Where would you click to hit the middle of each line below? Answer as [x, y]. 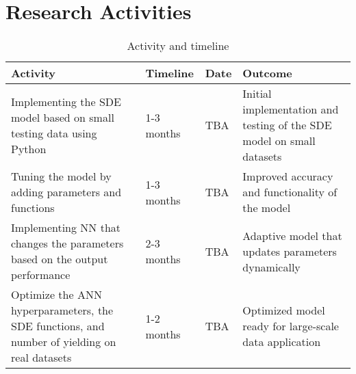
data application [282, 342]
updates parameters [290, 251]
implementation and [291, 109]
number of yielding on [64, 342]
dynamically [271, 267]
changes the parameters [67, 243]
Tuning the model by [61, 176]
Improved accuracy [288, 176]
